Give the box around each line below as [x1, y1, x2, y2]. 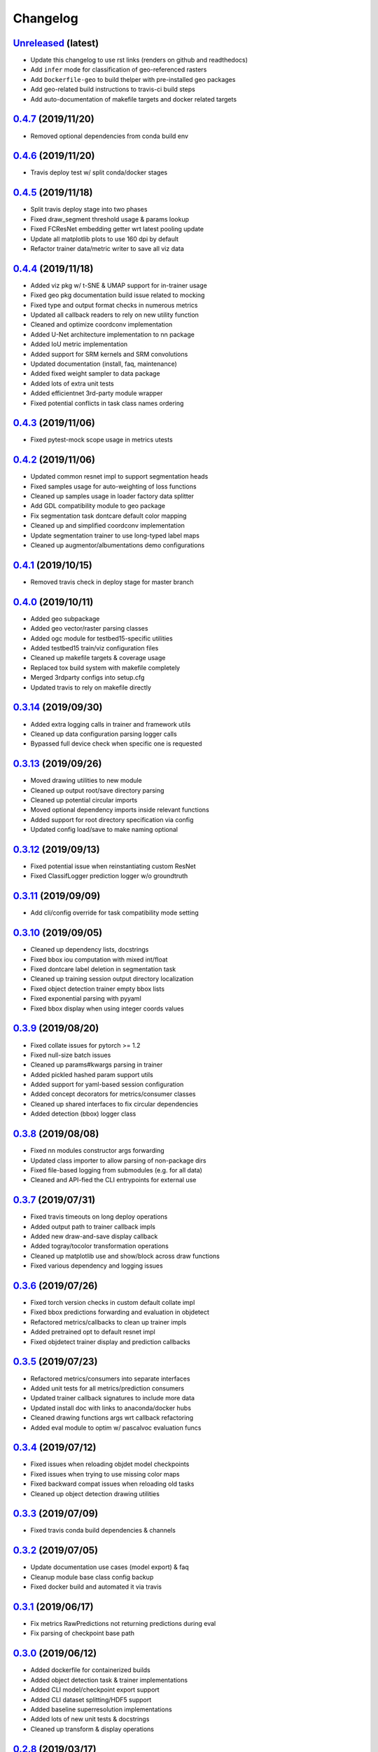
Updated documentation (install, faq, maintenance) [30, 360, 178, 368]
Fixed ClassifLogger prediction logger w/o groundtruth [30, 872, 188, 880]
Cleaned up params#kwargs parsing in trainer [30, 1060, 163, 1069]
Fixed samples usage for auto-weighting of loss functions [30, 482, 197, 491]
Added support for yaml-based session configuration [30, 1080, 184, 1089]
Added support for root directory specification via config [30, 815, 194, 823]
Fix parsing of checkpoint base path [30, 1629, 134, 1638]
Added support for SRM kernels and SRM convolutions [30, 350, 188, 358]
